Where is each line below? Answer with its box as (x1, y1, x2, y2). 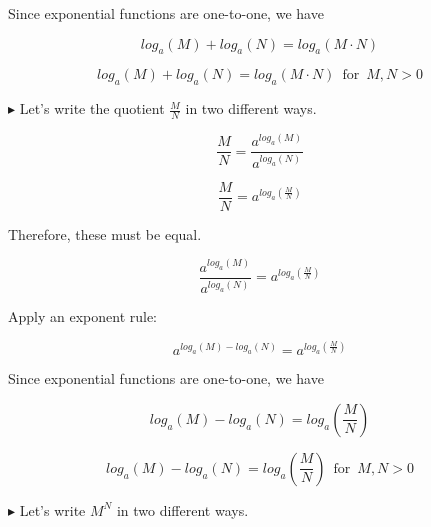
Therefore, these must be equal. (8, 223, 202, 244)
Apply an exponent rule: (8, 306, 158, 327)
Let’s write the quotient (19, 98, 165, 119)
